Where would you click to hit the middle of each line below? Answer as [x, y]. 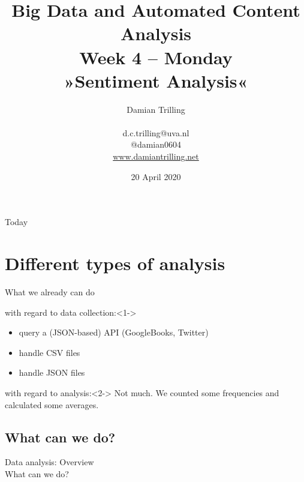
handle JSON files [52, 372]
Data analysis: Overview [49, 462]
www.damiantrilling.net [156, 156]
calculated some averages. [52, 404]
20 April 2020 [156, 176]
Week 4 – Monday [156, 57]
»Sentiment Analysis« [156, 80]
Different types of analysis [115, 263]
